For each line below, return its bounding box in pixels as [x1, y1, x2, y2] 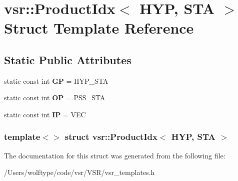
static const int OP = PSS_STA [4, 92, 105, 103]
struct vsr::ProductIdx [64, 130, 157, 143]
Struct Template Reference [4, 18, 194, 38]
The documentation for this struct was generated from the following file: [4, 150, 225, 160]
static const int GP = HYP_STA [4, 75, 108, 86]
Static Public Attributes [4, 52, 131, 67]
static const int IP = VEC [4, 109, 86, 119]
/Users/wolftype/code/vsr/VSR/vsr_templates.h [4, 167, 155, 177]
